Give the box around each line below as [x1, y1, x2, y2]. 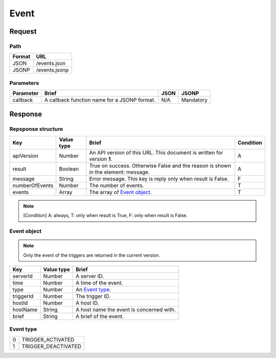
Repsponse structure [9, 126, 63, 133]
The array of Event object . [89, 188, 152, 196]
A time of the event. [76, 279, 123, 286]
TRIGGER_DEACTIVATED [21, 343, 81, 350]
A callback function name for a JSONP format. [44, 97, 156, 104]
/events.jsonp [36, 66, 69, 74]
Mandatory [181, 97, 208, 104]
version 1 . [89, 155, 112, 162]
